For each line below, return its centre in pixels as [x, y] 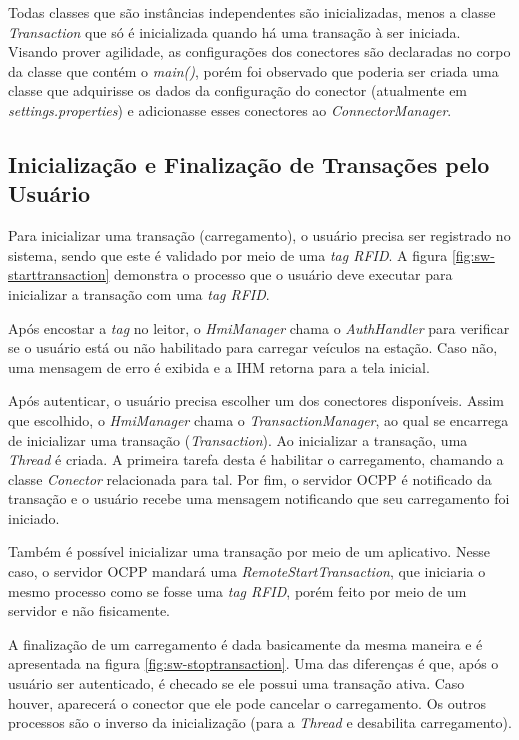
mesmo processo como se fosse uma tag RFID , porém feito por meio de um [237, 590]
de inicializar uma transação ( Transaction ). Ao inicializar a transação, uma [238, 439]
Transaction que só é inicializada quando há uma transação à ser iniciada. [234, 31]
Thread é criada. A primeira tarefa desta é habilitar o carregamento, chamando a [256, 459]
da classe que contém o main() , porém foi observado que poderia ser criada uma [253, 70]
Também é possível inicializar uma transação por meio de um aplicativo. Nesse [249, 551]
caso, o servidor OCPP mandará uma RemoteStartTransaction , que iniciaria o [247, 571]
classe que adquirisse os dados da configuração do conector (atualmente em [238, 90]
